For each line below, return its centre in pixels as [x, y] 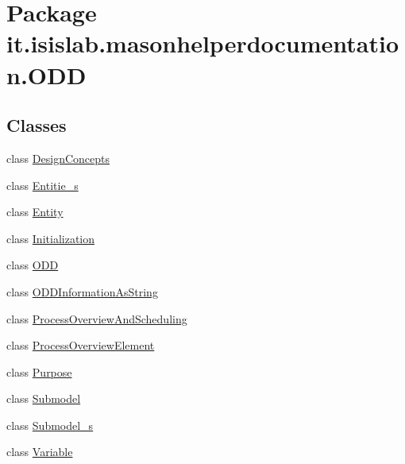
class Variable [40, 452]
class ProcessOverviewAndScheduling [97, 318]
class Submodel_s [50, 425]
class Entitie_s [42, 185]
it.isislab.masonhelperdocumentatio [203, 43]
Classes [37, 125]
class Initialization [51, 238]
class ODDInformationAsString [82, 291]
